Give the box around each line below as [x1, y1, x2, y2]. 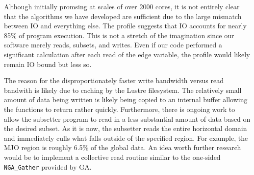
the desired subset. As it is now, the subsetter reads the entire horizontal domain [4, 123, 247, 133]
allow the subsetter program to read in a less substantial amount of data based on [4, 113, 251, 124]
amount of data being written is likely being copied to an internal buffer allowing [4, 94, 248, 105]
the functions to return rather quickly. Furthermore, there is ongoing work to [4, 104, 235, 114]
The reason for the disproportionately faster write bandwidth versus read [4, 75, 224, 86]
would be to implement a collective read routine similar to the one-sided [4, 152, 221, 162]
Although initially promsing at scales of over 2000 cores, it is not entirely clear [4, 1, 240, 11]
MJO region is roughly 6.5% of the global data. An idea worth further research [4, 142, 241, 153]
